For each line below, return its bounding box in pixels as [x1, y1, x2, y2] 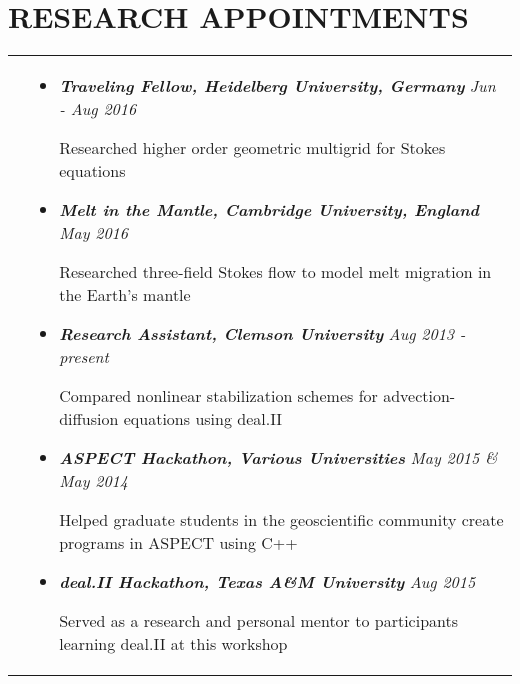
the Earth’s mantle [59, 283, 191, 307]
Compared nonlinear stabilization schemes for [59, 384, 378, 408]
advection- [383, 384, 456, 408]
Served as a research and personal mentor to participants [59, 609, 459, 633]
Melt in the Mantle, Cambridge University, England [59, 198, 480, 222]
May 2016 [59, 221, 128, 245]
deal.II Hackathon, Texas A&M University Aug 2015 [59, 570, 476, 594]
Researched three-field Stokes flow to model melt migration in [59, 260, 492, 284]
